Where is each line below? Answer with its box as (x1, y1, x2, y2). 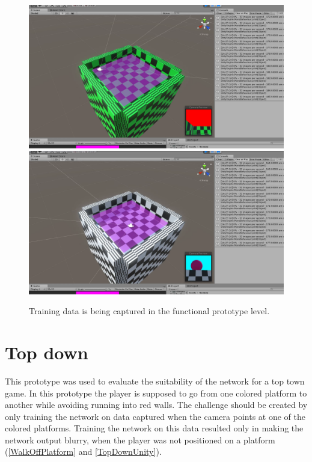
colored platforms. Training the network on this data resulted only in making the (5, 422, 304, 434)
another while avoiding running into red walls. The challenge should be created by (5, 398, 308, 411)
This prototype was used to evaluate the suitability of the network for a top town (5, 374, 305, 387)
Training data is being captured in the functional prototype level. (29, 305, 270, 317)
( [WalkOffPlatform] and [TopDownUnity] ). (5, 445, 162, 458)
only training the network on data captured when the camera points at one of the (5, 410, 305, 422)
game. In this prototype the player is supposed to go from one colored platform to (5, 386, 307, 399)
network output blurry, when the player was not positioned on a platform (5, 433, 275, 446)
